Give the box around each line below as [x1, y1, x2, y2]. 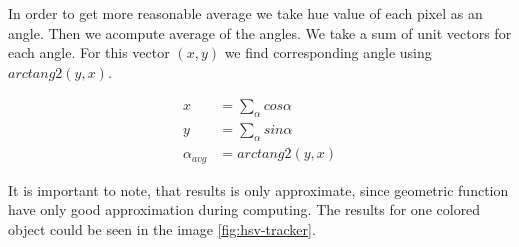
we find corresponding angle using [224, 42, 432, 63]
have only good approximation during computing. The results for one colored [8, 199, 481, 220]
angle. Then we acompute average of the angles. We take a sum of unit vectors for [8, 22, 512, 43]
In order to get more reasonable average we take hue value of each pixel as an [8, 3, 483, 23]
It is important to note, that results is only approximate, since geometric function [8, 179, 509, 200]
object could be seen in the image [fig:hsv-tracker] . [8, 218, 316, 239]
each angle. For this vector [8, 42, 170, 63]
